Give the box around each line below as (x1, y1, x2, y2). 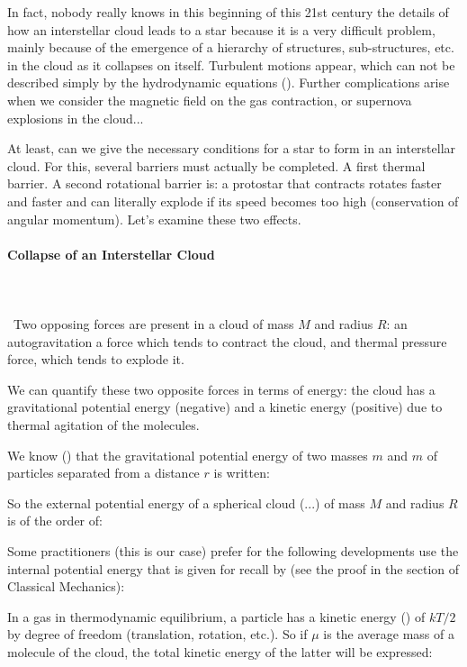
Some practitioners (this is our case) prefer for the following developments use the (7, 542, 459, 561)
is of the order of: (7, 511, 103, 530)
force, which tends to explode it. (7, 350, 184, 369)
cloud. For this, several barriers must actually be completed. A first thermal (7, 156, 426, 175)
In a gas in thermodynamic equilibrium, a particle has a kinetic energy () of (7, 607, 426, 626)
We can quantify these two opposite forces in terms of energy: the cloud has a (7, 379, 436, 398)
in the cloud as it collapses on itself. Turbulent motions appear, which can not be (7, 55, 455, 74)
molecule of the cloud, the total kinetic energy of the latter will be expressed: (7, 643, 433, 662)
